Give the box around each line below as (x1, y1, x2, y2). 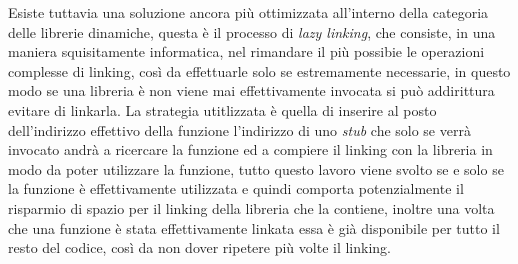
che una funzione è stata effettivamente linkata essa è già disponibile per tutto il (8, 217, 500, 238)
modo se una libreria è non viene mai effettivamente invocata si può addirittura (8, 80, 495, 101)
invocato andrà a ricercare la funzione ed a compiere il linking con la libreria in (8, 139, 493, 160)
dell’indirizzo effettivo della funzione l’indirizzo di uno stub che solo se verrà (8, 119, 471, 140)
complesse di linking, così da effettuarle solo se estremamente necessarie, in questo (8, 60, 511, 81)
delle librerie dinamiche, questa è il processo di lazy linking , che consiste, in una (8, 21, 496, 42)
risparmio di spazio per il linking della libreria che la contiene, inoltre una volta (8, 197, 495, 218)
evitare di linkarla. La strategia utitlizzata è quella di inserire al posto (8, 99, 437, 120)
